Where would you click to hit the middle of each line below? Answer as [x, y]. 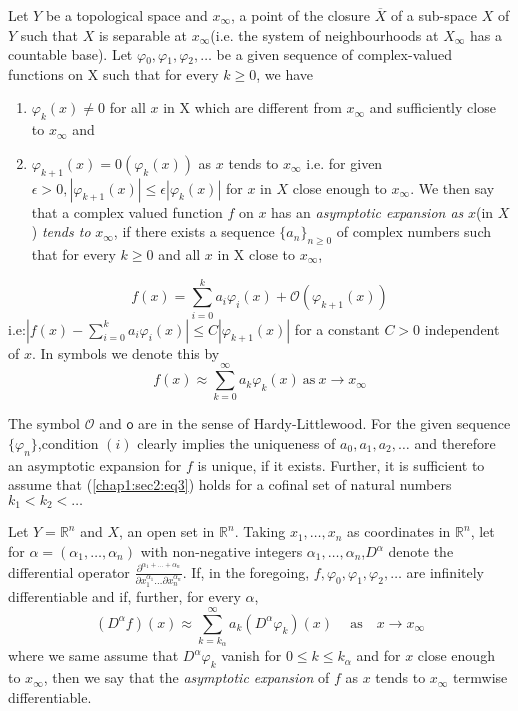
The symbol [44, 423]
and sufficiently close [432, 107]
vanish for [251, 655]
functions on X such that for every [113, 73]
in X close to [256, 253]
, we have [285, 73]
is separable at [143, 34]
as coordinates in [399, 531]
